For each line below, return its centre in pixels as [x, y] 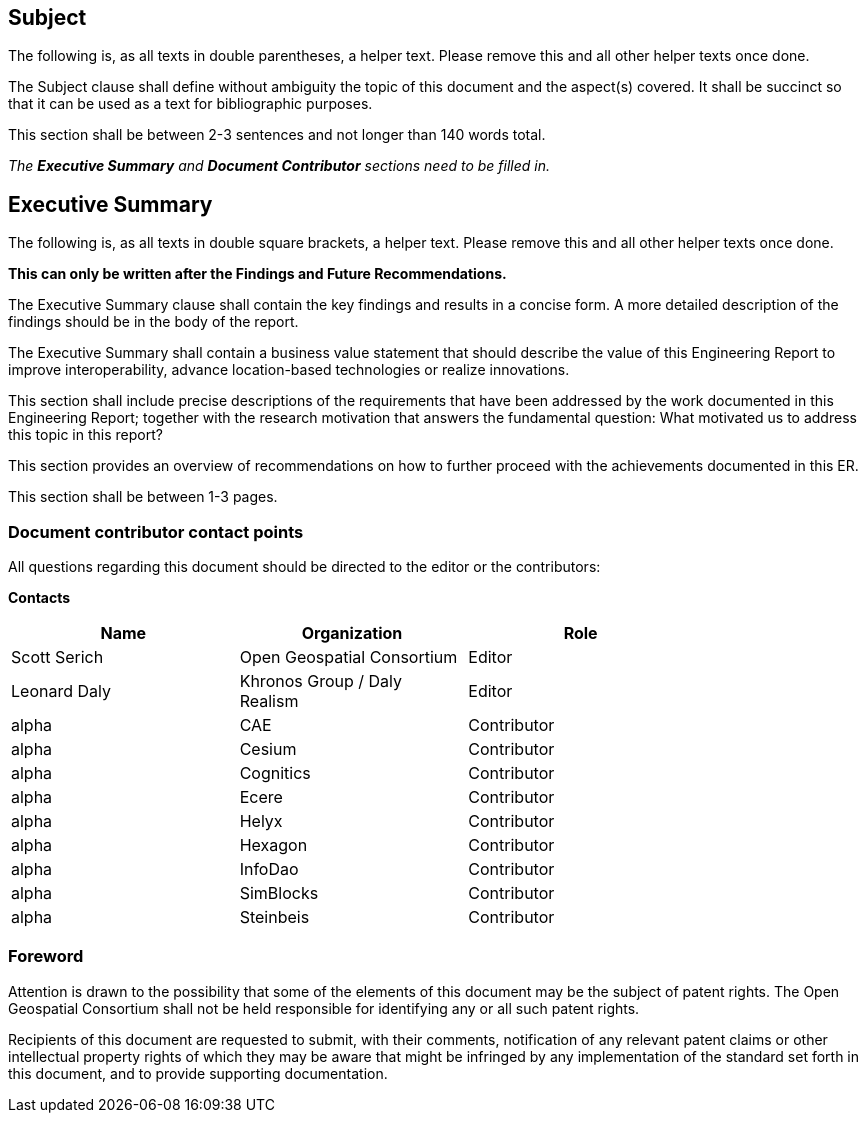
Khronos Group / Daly [320, 681]
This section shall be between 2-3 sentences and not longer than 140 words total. [277, 135]
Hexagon [273, 845]
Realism [269, 701]
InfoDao [269, 869]
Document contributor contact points [156, 531]
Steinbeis [274, 917]
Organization [352, 633]
